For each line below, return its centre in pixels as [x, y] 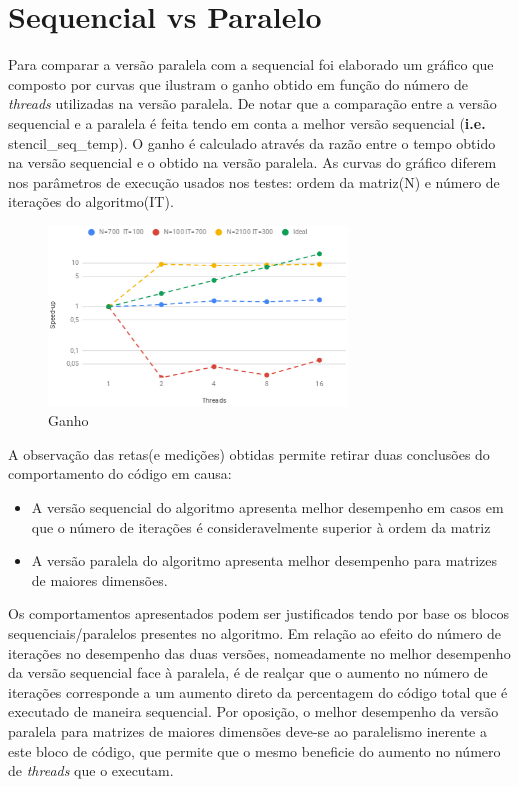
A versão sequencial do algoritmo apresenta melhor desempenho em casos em [267, 506]
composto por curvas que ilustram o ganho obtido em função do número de [238, 83]
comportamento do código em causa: [120, 473]
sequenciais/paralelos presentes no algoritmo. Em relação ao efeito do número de [255, 632]
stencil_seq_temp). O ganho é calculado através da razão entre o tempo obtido [252, 142]
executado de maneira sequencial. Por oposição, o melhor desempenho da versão [253, 711]
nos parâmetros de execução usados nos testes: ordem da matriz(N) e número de [254, 181]
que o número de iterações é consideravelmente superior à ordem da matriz [261, 526]
